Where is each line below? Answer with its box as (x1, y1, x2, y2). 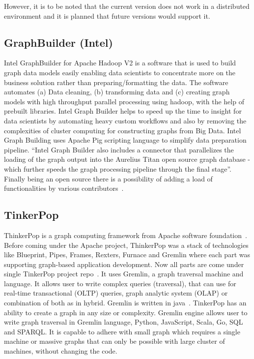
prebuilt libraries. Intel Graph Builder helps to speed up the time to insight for (4, 106, 242, 116)
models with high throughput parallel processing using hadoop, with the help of (4, 96, 244, 106)
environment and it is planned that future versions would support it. (4, 10, 210, 21)
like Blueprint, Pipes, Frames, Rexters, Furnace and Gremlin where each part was (4, 249, 250, 260)
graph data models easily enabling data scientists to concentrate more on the (4, 67, 236, 77)
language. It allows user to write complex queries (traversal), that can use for (4, 278, 236, 288)
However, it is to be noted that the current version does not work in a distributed (4, 1, 250, 11)
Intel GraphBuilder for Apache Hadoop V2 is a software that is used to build (4, 58, 236, 68)
